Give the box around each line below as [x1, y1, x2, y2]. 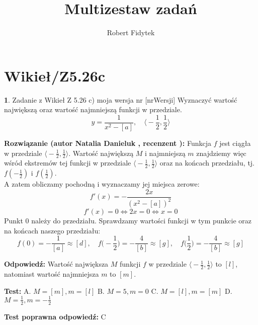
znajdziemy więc [196, 147, 246, 158]
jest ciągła [219, 137, 251, 148]
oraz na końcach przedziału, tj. [159, 157, 255, 168]
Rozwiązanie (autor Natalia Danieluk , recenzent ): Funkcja [4, 137, 211, 148]
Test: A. [4, 285, 31, 296]
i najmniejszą [145, 147, 186, 158]
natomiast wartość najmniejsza [4, 269, 99, 279]
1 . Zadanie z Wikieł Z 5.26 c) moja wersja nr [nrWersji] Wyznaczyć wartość [4, 94, 237, 105]
